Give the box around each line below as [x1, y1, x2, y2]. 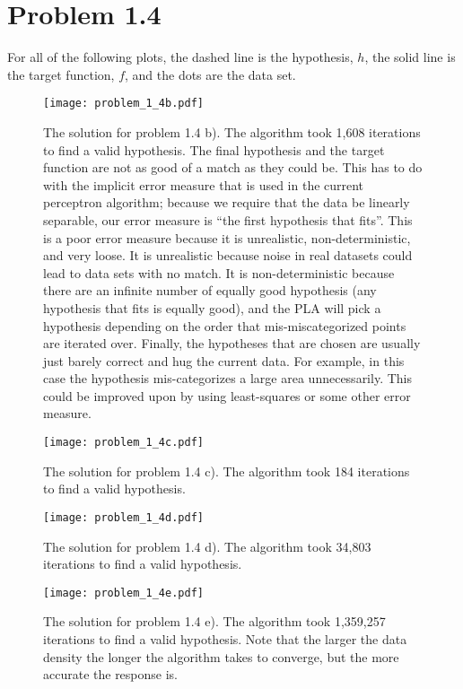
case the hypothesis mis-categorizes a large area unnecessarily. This [43, 369, 412, 388]
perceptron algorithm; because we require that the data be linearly [43, 193, 410, 212]
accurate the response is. [43, 665, 179, 684]
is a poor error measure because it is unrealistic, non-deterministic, [43, 228, 411, 247]
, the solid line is [364, 48, 456, 66]
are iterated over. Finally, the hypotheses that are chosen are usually [43, 334, 421, 353]
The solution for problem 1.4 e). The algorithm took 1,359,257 [43, 612, 386, 631]
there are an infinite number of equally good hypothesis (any [43, 281, 377, 300]
